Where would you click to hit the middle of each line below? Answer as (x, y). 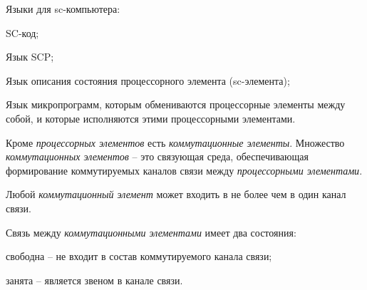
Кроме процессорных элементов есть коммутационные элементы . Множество (175, 142)
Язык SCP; (30, 57)
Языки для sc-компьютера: (63, 9)
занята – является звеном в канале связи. (94, 280)
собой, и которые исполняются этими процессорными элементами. (151, 118)
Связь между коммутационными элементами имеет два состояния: (151, 232)
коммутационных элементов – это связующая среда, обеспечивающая (157, 156)
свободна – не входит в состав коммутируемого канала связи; (139, 256)
